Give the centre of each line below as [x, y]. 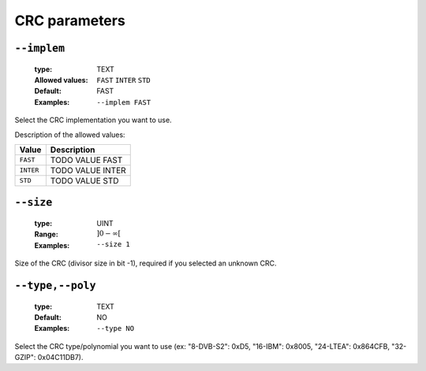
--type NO [115, 328]
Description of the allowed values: [70, 135]
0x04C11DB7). [60, 358]
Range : [46, 234]
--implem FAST [124, 102]
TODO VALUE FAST [86, 160]
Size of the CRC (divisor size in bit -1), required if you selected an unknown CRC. [146, 263]
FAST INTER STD [124, 80]
